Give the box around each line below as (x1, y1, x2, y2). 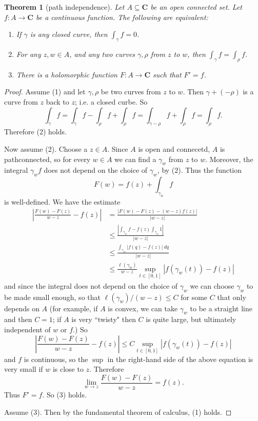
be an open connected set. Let (150, 2, 242, 12)
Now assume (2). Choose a (4, 143, 88, 154)
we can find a (114, 153, 156, 164)
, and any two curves (69, 48, 135, 59)
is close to (52, 364, 84, 374)
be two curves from (101, 86, 161, 97)
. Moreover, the (205, 153, 253, 164)
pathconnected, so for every (4, 153, 91, 164)
